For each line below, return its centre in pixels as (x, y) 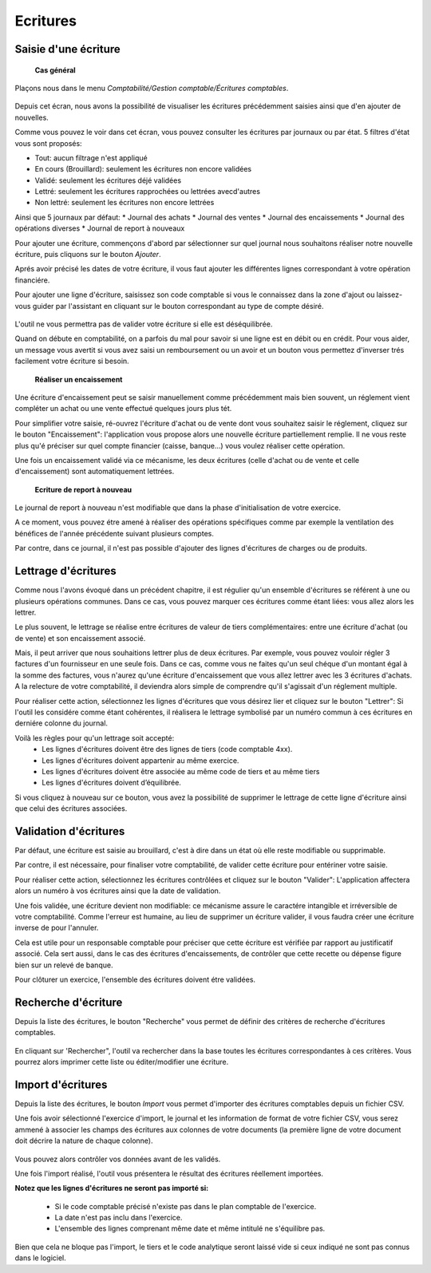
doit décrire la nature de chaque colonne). (84, 1141)
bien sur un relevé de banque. (64, 965)
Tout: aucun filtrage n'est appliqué (91, 158)
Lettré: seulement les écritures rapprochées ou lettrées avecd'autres (148, 192)
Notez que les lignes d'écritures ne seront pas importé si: (112, 1188)
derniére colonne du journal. (61, 723)
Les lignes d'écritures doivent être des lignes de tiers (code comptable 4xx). (167, 749)
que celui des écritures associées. (71, 808)
